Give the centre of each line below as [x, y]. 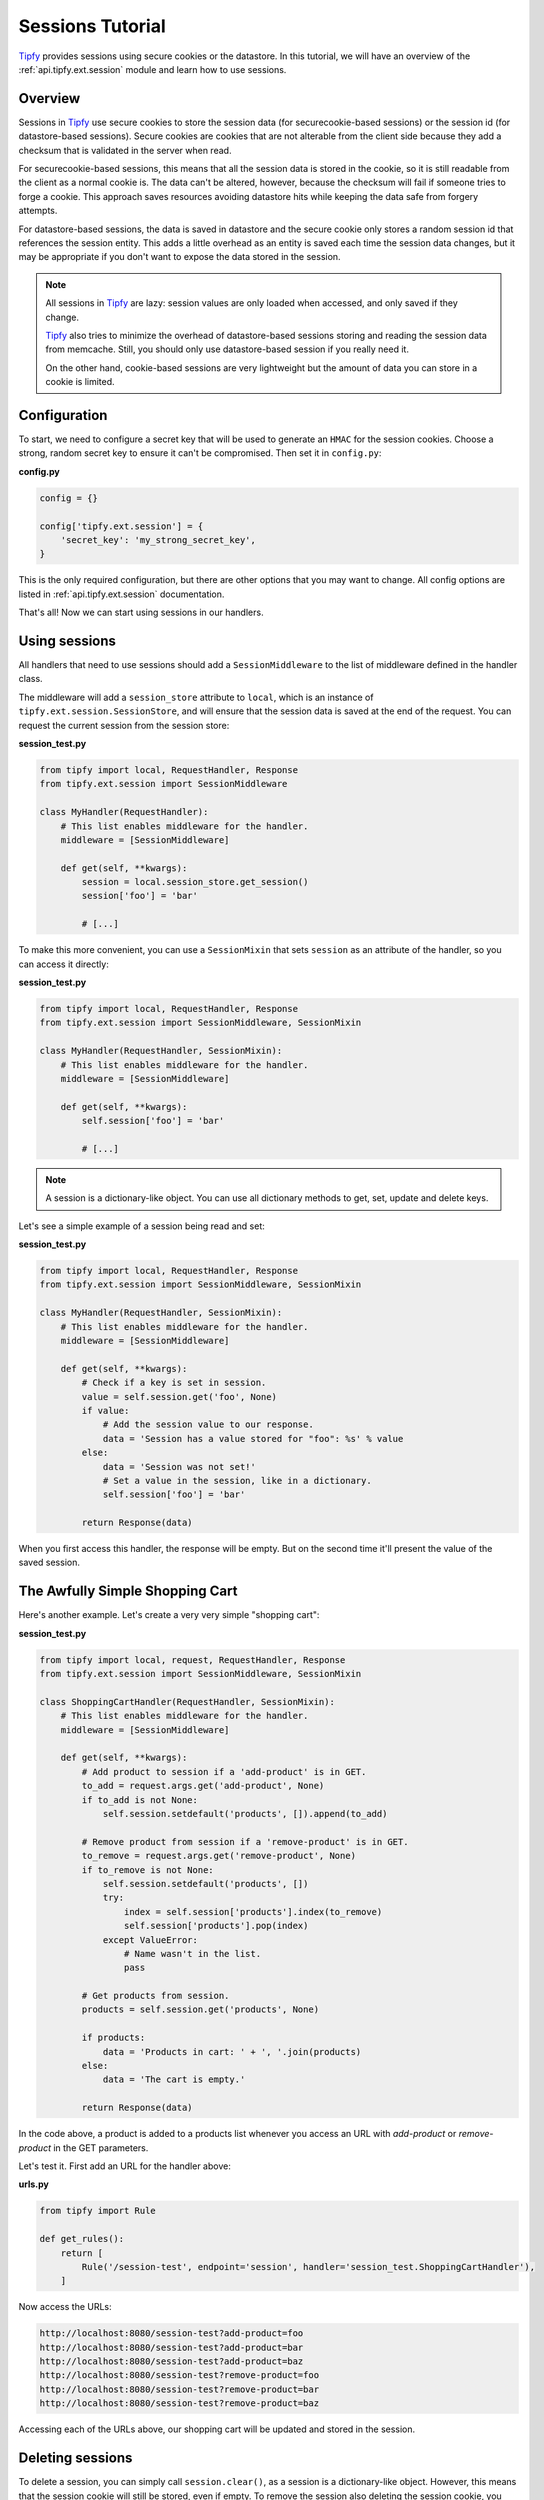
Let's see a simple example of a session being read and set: [141, 1226]
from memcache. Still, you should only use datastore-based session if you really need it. [227, 349]
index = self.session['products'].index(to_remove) [253, 1911]
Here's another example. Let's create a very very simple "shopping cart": [169, 1615]
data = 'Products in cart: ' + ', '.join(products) [232, 2051]
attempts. [38, 211]
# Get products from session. [155, 1996]
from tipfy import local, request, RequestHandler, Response [192, 1659]
